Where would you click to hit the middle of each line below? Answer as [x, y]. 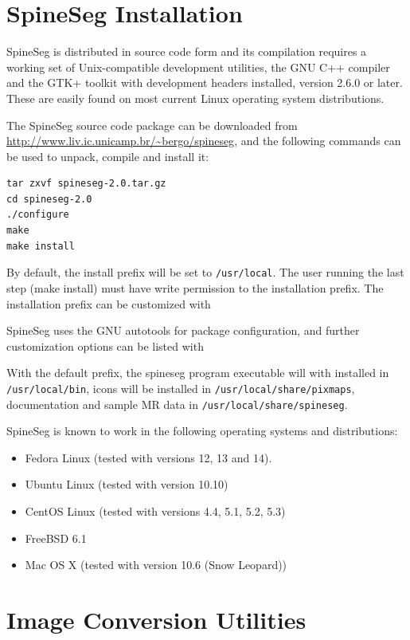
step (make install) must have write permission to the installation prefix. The [195, 287]
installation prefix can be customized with [109, 303]
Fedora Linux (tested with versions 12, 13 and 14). [148, 457]
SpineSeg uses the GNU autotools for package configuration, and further [183, 330]
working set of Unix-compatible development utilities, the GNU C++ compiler [198, 67]
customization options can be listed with [105, 346]
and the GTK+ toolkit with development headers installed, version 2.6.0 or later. [205, 82]
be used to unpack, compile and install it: [108, 156]
